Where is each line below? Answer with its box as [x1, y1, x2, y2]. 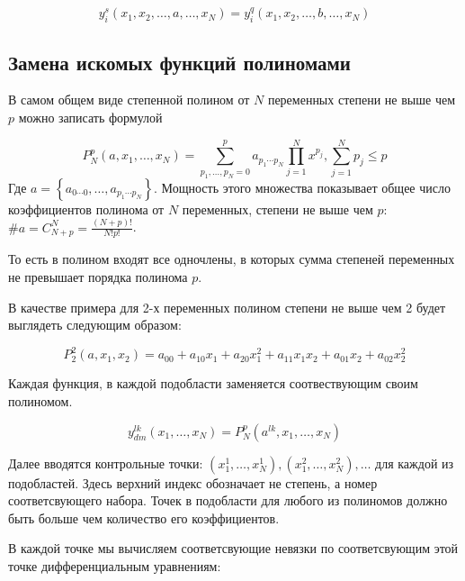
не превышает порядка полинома [8, 268, 188, 286]
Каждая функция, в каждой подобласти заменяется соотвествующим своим [8, 374, 418, 393]
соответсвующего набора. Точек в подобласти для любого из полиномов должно [8, 491, 448, 510]
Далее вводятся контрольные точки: [8, 453, 203, 472]
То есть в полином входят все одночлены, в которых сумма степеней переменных [8, 250, 455, 268]
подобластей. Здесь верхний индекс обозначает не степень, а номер [8, 473, 378, 492]
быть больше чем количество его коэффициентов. [8, 508, 280, 527]
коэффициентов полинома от [8, 199, 165, 218]
